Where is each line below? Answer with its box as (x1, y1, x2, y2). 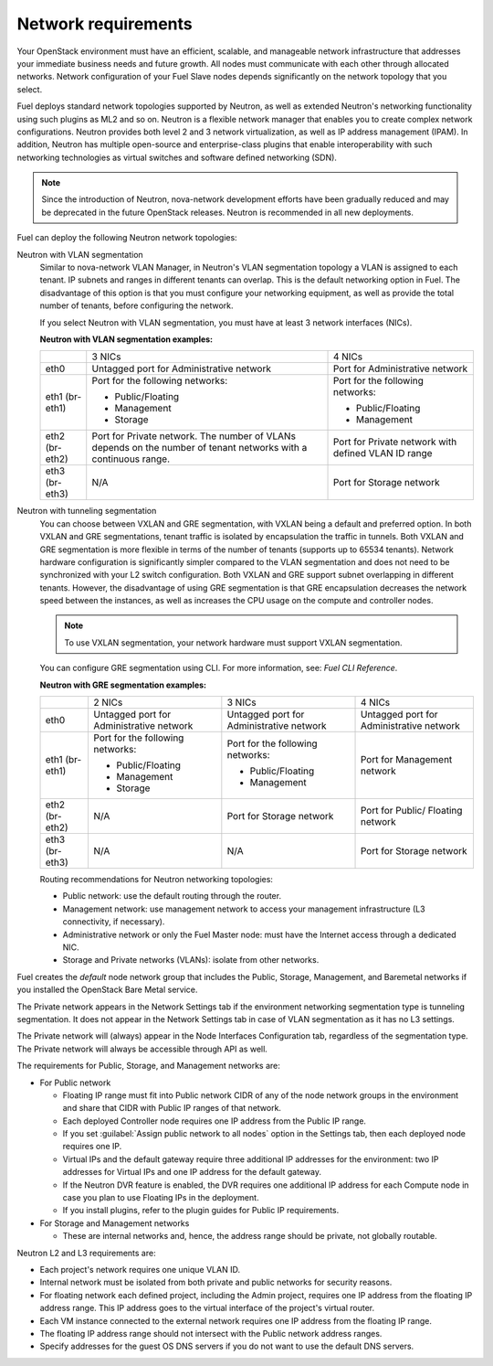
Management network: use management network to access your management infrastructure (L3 (62, 903, 425, 914)
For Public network (39, 1077, 111, 1088)
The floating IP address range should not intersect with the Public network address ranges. (39, 1328, 383, 1339)
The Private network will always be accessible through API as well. (16, 1043, 268, 1054)
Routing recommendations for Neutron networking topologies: (39, 874, 274, 885)
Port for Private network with (332, 435, 457, 448)
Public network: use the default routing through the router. (62, 891, 282, 902)
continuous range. (91, 453, 171, 465)
